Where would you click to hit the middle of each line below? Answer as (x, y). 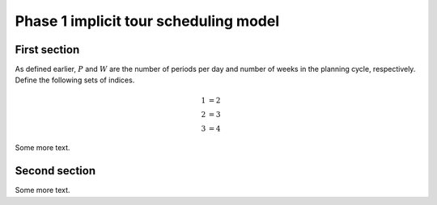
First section (47, 50)
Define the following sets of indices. (75, 80)
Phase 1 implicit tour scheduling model (147, 21)
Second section (55, 171)
